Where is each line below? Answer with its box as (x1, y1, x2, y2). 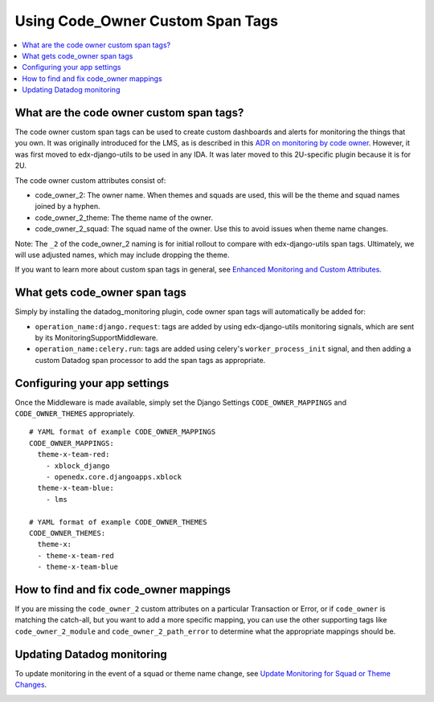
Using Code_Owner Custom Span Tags (14, 12, 279, 30)
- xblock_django (45, 461, 110, 470)
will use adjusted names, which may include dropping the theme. (14, 250, 230, 259)
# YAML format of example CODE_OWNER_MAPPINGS (29, 427, 216, 437)
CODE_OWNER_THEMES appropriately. (14, 409, 136, 418)
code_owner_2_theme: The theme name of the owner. (35, 213, 213, 222)
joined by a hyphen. (35, 202, 100, 211)
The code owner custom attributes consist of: (14, 175, 166, 185)
